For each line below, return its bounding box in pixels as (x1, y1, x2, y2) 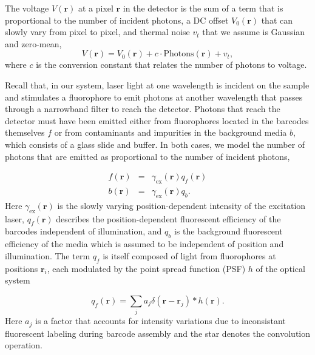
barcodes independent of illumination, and (5, 225, 162, 237)
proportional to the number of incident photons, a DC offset (5, 13, 229, 26)
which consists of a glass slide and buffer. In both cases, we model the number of (5, 138, 305, 150)
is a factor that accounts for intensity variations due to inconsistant (35, 314, 286, 327)
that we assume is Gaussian (202, 25, 305, 38)
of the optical (256, 262, 305, 274)
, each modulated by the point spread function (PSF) (47, 262, 246, 274)
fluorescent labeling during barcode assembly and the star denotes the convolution (5, 327, 311, 339)
